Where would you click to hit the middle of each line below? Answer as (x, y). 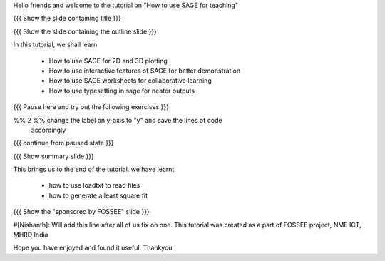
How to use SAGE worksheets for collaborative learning (130, 81)
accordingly (48, 130)
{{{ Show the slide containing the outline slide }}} (85, 31)
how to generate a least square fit (98, 195)
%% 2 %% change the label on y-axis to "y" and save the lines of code (118, 120)
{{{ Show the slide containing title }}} (67, 19)
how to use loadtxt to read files (94, 185)
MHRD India (31, 235)
